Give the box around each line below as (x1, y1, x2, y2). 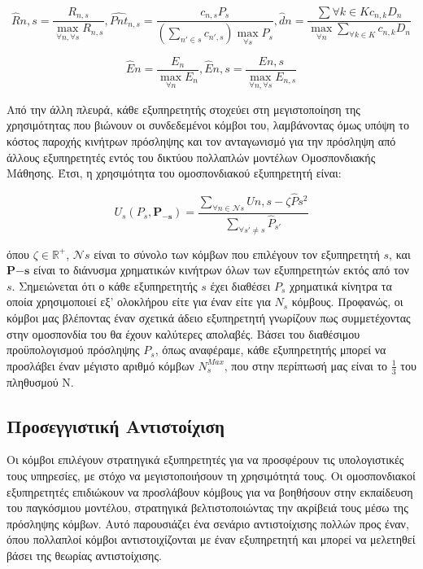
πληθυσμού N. (7, 373, 74, 390)
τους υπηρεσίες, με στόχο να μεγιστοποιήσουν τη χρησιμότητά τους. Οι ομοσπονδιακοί (7, 467, 416, 484)
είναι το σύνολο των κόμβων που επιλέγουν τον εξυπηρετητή (94, 245, 380, 262)
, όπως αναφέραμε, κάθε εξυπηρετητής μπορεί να (155, 341, 386, 358)
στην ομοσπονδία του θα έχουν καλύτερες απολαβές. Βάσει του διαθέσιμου (7, 325, 360, 342)
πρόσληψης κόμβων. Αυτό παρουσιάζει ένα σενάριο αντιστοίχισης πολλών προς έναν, (7, 514, 409, 532)
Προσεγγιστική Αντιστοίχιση (7, 413, 225, 438)
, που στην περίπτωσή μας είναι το (224, 357, 388, 374)
